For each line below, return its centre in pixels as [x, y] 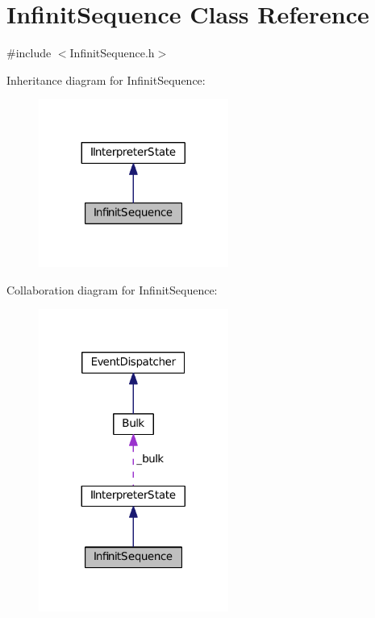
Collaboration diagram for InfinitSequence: [112, 289]
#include [29, 53]
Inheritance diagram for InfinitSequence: [106, 79]
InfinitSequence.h [112, 53]
